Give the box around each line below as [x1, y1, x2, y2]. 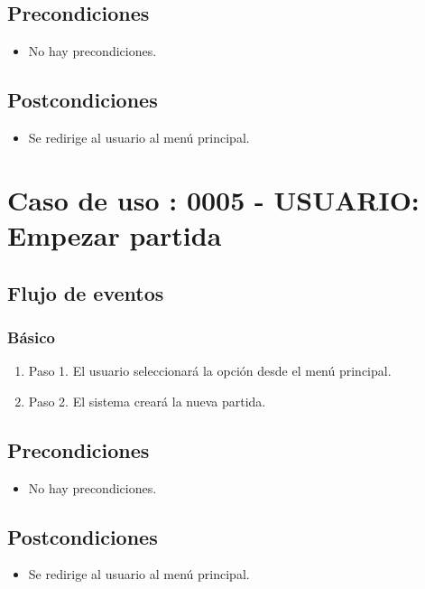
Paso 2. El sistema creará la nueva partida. [28, 391, 266, 410]
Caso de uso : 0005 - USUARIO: [7, 181, 420, 218]
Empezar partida [7, 216, 222, 253]
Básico [7, 325, 55, 348]
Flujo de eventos [7, 278, 164, 306]
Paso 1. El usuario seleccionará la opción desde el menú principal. [28, 361, 392, 380]
